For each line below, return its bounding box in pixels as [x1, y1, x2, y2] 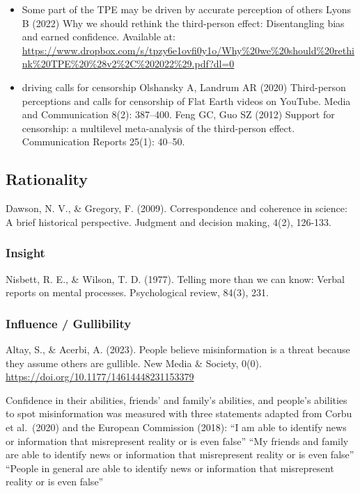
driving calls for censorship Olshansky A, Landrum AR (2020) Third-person [22, 79, 346, 94]
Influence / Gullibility [6, 314, 132, 332]
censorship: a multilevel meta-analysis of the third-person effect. [22, 120, 295, 135]
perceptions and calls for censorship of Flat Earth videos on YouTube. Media [22, 93, 351, 108]
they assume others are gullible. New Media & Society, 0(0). [6, 355, 262, 370]
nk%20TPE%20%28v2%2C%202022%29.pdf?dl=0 [22, 56, 235, 71]
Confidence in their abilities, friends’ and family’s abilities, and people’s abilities [6, 392, 347, 407]
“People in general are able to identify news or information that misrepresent [6, 460, 334, 475]
